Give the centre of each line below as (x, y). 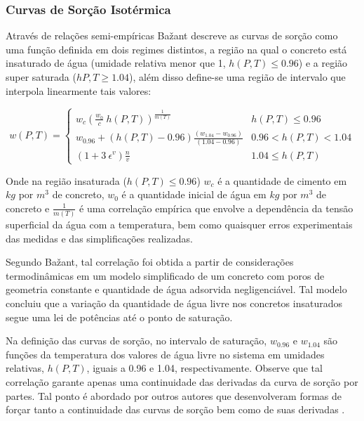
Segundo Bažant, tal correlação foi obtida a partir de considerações (150, 262)
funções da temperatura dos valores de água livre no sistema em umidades (165, 354)
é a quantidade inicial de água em (194, 194)
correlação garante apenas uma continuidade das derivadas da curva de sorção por (182, 382)
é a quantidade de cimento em (282, 180)
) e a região (323, 63)
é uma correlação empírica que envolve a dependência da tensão (216, 208)
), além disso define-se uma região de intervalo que (237, 77)
